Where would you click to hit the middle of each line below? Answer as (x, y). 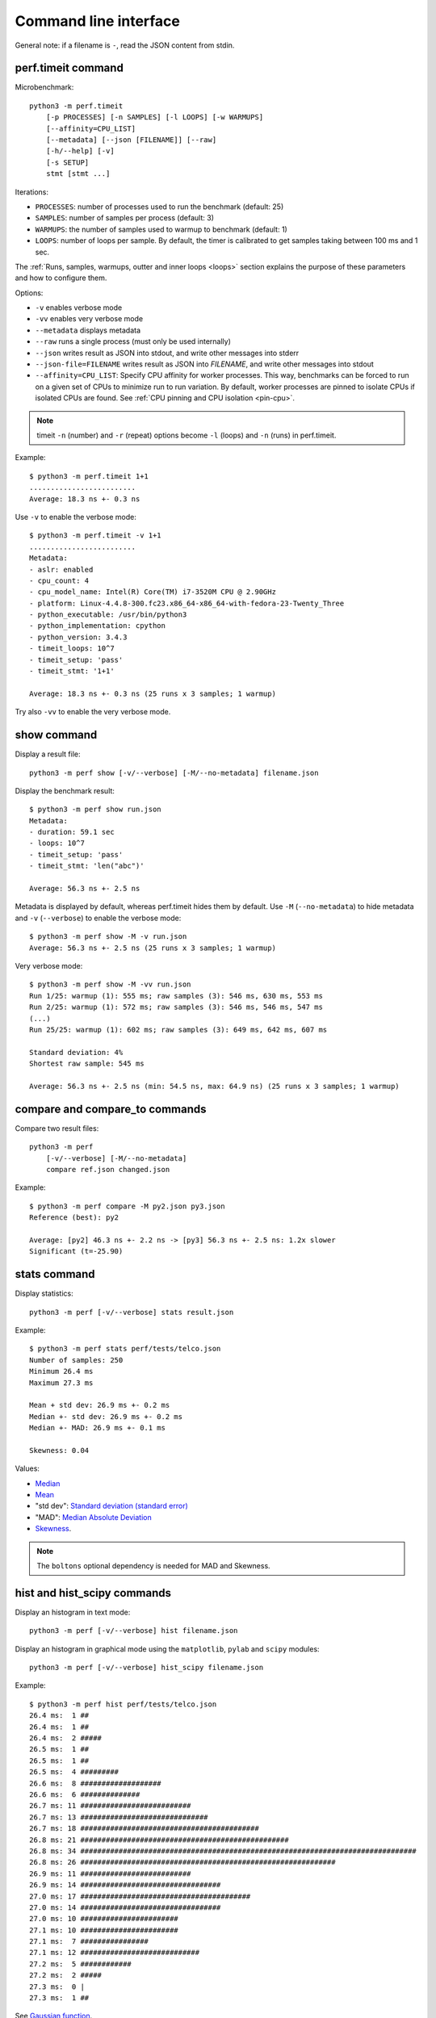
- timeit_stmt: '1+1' (72, 671)
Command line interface (98, 21)
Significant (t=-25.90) (76, 1252)
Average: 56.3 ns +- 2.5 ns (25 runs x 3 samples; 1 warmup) (153, 948)
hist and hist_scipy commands (93, 1593)
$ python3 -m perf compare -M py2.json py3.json (127, 1206)
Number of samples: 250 (76, 1360)
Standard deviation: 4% (76, 1052)
